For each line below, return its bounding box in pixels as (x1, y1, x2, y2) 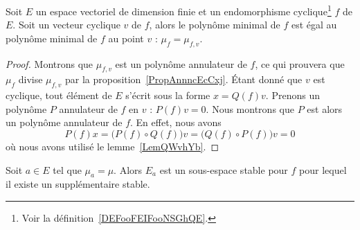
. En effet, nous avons (130, 115, 222, 130)
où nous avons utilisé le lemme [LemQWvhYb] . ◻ (6, 139, 219, 154)
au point (108, 30, 144, 45)
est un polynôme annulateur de (115, 56, 247, 71)
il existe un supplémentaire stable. (6, 177, 150, 191)
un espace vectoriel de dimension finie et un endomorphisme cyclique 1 (35, 2, 332, 18)
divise (18, 72, 43, 87)
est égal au (291, 17, 337, 32)
